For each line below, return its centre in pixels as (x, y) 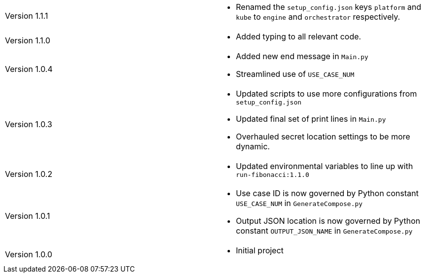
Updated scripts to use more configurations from (327, 94)
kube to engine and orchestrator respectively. (318, 17)
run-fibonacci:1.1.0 (273, 175)
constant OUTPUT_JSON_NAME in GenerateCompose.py (324, 231)
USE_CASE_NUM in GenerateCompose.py (299, 203)
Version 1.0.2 (29, 174)
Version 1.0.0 (29, 254)
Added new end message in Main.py (302, 56)
